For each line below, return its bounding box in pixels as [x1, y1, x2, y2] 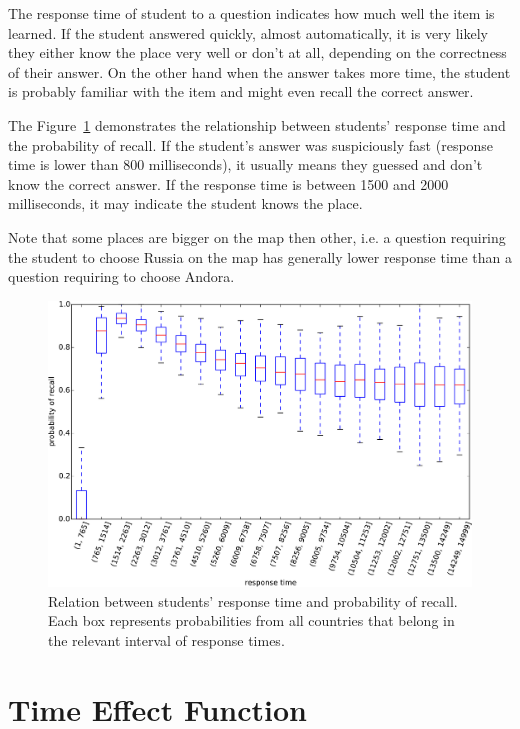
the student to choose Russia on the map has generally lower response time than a [8, 246, 513, 267]
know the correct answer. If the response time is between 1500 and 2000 [8, 173, 449, 194]
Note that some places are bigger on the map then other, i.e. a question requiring [8, 226, 506, 247]
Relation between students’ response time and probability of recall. [48, 590, 458, 611]
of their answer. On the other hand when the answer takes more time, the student [8, 61, 511, 82]
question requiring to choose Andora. [8, 266, 235, 287]
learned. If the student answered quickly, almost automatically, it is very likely [8, 22, 488, 43]
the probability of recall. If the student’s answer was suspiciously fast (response [8, 134, 494, 155]
